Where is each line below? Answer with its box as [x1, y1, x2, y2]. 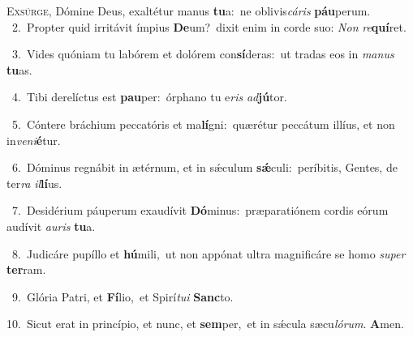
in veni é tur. [6, 131, 61, 148]
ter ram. [6, 261, 46, 278]
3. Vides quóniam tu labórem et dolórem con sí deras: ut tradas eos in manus [11, 45, 394, 62]
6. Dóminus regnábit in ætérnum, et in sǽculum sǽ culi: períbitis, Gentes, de [11, 159, 398, 176]
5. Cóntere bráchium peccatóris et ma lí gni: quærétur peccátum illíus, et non [11, 115, 395, 132]
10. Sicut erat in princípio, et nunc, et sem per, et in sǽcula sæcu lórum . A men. [6, 315, 404, 332]
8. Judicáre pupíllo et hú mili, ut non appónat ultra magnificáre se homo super [11, 245, 406, 262]
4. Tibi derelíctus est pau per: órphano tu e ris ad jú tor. [11, 88, 287, 105]
